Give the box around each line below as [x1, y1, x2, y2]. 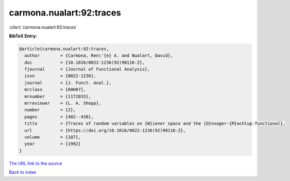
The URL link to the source [9, 160, 63, 166]
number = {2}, [24, 107, 76, 113]
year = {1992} [24, 141, 81, 147]
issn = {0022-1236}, [24, 73, 97, 79]
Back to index [9, 169, 36, 175]
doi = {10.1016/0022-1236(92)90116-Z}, [24, 60, 145, 65]
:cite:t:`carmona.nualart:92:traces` [9, 24, 78, 30]
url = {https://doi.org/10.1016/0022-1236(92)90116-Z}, [24, 128, 186, 133]
